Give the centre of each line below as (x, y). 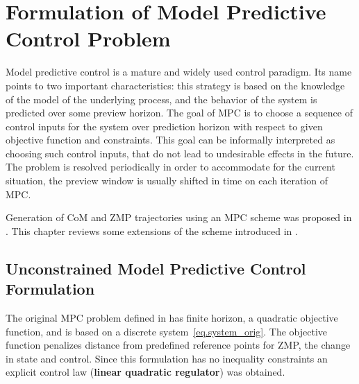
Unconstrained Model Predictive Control (156, 268)
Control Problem (88, 38)
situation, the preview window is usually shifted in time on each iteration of (167, 181)
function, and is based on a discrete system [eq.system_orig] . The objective (167, 331)
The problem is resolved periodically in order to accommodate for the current (170, 167)
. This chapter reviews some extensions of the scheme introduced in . (152, 230)
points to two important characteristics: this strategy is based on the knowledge (175, 85)
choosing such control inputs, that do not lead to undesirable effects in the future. (180, 153)
